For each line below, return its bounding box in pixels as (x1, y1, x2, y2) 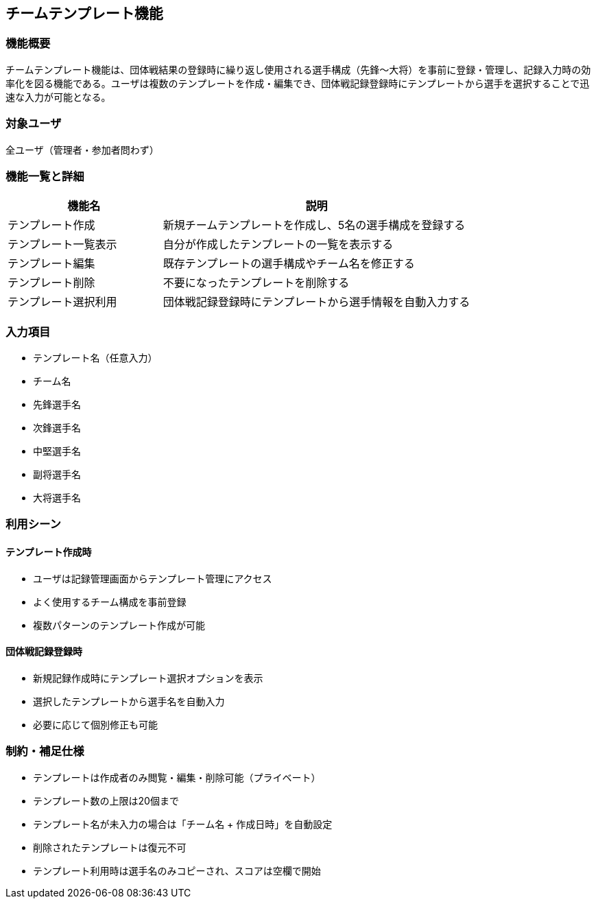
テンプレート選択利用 (8, 295, 117, 309)
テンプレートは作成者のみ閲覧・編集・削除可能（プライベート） (33, 771, 321, 783)
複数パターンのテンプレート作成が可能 (33, 619, 205, 631)
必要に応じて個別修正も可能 (33, 718, 158, 730)
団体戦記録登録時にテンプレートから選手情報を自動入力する (163, 295, 470, 309)
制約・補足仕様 (5, 744, 84, 759)
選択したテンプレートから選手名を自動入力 (33, 695, 225, 707)
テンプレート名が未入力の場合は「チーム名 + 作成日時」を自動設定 (33, 818, 333, 830)
